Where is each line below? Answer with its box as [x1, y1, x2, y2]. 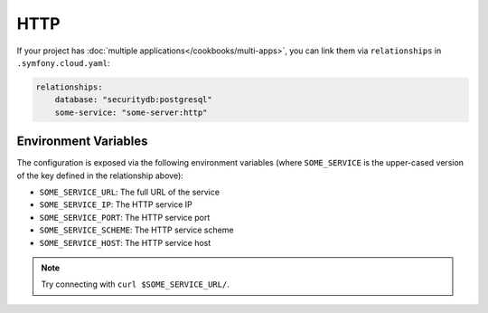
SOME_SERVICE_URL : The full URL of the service [39, 186, 221, 197]
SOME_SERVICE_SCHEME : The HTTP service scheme [39, 224, 234, 235]
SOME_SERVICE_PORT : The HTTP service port [39, 212, 211, 223]
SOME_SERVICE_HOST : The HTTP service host [39, 237, 211, 248]
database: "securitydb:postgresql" [54, 95, 212, 105]
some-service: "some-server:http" [54, 107, 208, 118]
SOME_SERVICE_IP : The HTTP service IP [39, 199, 193, 210]
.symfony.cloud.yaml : [16, 57, 110, 68]
